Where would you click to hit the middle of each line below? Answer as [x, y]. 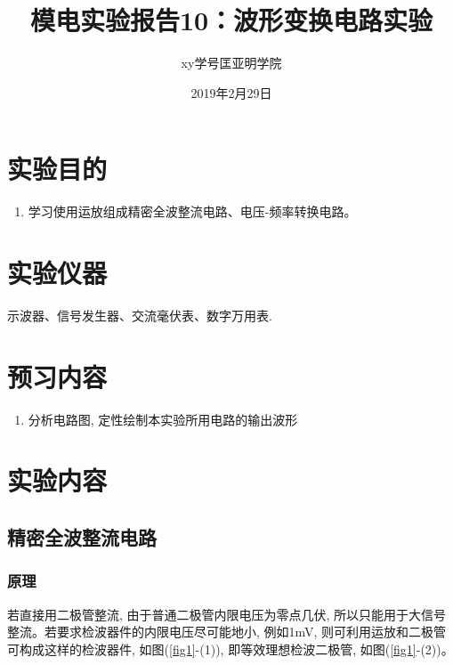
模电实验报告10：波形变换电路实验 [231, 20]
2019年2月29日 [231, 92]
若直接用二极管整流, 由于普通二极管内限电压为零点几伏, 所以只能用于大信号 [227, 614]
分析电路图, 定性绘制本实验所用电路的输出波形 [163, 419]
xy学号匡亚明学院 [231, 63]
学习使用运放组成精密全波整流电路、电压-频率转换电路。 [192, 211]
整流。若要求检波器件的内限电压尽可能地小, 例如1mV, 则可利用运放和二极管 [227, 632]
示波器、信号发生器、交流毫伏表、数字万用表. [140, 315]
